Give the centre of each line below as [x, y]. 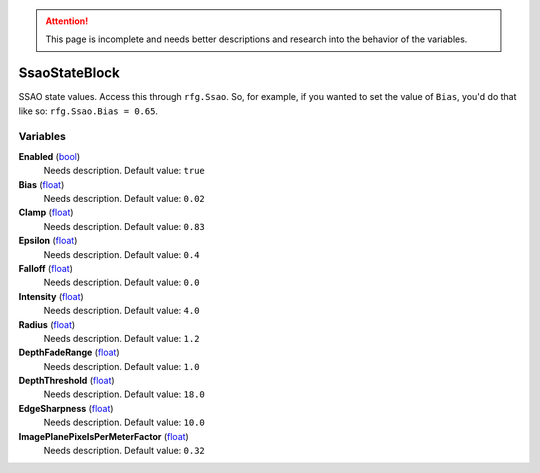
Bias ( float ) [41, 184]
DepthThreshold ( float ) [66, 381]
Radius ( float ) [47, 324]
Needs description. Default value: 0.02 [124, 198]
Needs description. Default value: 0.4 [121, 254]
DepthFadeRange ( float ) [69, 352]
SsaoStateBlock [69, 73]
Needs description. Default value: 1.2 [121, 338]
